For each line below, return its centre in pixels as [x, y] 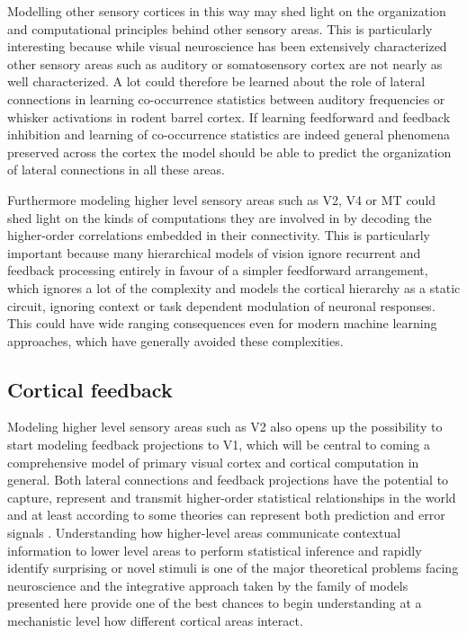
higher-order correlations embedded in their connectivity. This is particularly [219, 235]
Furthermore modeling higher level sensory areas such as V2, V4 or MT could [222, 199]
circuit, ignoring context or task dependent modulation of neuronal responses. [221, 305]
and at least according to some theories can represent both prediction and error [226, 515]
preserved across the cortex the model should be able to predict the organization [229, 152]
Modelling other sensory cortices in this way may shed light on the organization [227, 11]
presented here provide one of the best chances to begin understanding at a [215, 603]
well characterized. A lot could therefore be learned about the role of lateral [216, 81]
